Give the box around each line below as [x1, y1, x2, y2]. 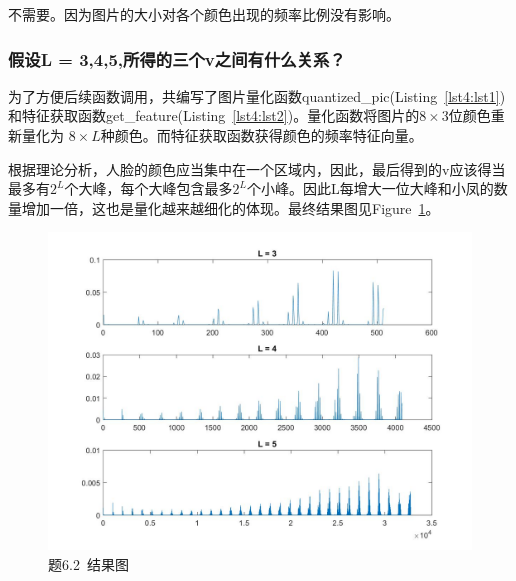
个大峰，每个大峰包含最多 [64, 178, 233, 199]
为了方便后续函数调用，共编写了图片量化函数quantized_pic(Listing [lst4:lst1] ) [8, 85, 506, 106]
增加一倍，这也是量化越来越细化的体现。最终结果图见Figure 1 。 [21, 197, 440, 218]
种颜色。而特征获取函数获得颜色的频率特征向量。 [100, 125, 423, 145]
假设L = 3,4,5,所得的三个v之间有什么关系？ [8, 46, 346, 71]
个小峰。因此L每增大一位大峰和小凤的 [246, 178, 494, 199]
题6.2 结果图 [48, 553, 129, 574]
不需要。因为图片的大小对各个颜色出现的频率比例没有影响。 [8, 4, 400, 24]
